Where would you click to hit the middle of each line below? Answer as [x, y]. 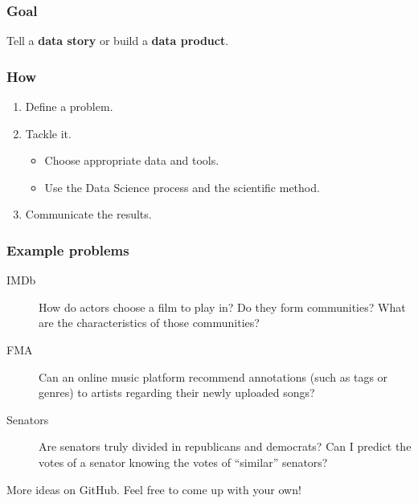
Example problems [68, 249]
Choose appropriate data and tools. [132, 160]
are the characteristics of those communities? [149, 323]
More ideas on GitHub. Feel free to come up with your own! [154, 489]
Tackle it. [48, 133]
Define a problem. [69, 106]
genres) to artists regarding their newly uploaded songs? [177, 393]
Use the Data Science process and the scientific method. [182, 187]
